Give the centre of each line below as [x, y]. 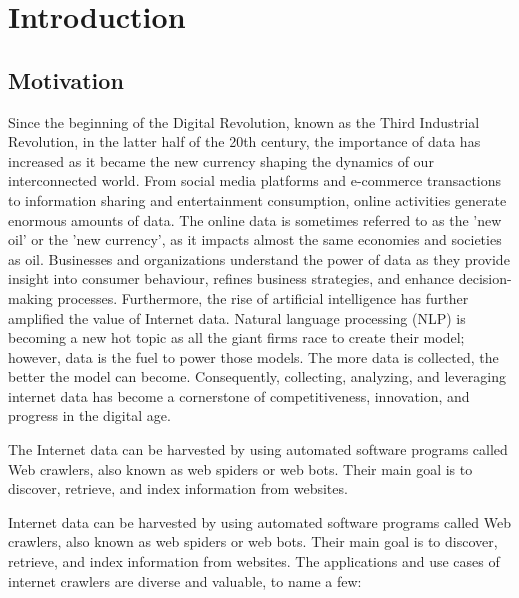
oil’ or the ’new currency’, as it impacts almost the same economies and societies [255, 239]
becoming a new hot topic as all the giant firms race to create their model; [236, 337]
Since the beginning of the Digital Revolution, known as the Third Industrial [244, 121]
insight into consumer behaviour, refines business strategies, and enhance [231, 278]
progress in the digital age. [89, 415]
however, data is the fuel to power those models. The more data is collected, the [253, 356]
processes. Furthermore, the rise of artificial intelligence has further [263, 297]
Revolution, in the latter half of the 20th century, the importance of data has [244, 141]
